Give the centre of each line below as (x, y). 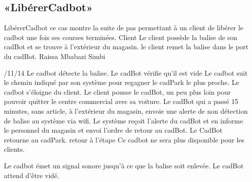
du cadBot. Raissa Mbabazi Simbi (55, 56)
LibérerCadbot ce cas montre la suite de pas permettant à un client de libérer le (124, 28)
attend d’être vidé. (32, 175)
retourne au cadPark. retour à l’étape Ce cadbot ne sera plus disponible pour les (124, 139)
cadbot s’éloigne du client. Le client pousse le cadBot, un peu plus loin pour (117, 91)
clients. (14, 149)
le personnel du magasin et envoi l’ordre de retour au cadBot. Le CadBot (113, 130)
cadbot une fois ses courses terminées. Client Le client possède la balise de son (121, 37)
